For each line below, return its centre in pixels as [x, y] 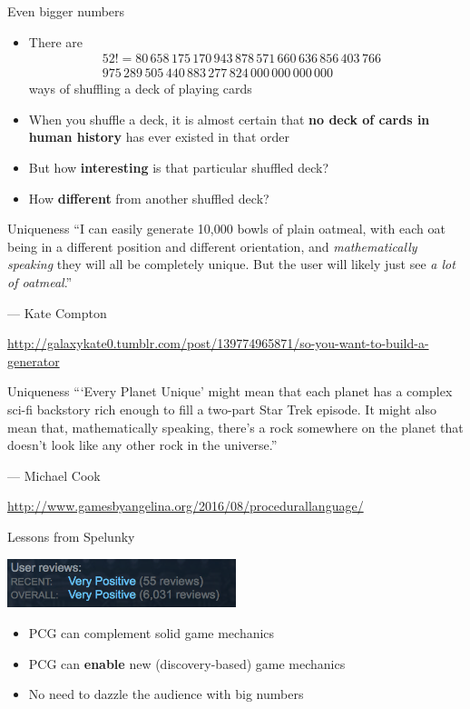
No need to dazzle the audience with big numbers [166, 694]
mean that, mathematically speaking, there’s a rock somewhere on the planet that [235, 427]
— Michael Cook [54, 475]
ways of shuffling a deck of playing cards [140, 89]
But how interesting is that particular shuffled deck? [179, 168]
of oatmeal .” [40, 282]
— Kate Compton [57, 312]
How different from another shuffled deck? [149, 198]
